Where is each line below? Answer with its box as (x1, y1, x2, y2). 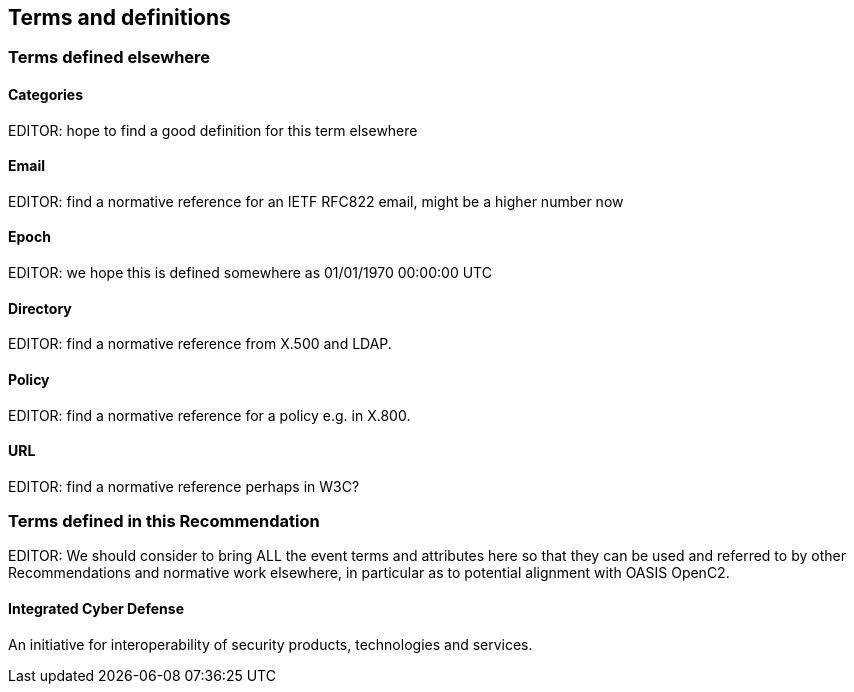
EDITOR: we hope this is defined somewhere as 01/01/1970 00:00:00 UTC (8, 264, 492, 282)
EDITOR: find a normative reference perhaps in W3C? (8, 477, 360, 495)
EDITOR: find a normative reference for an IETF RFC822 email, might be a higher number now (8, 192, 624, 210)
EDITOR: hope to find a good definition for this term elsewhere (8, 121, 418, 139)
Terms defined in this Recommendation (8, 511, 320, 532)
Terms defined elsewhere (8, 47, 211, 68)
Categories (8, 86, 83, 104)
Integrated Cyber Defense (8, 600, 184, 618)
